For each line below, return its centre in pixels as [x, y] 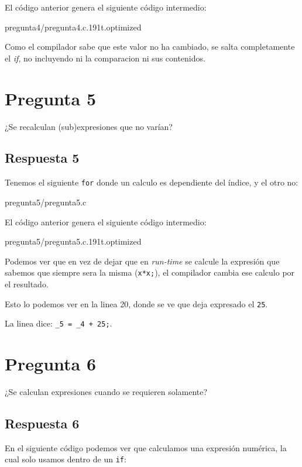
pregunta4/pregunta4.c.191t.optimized [73, 27]
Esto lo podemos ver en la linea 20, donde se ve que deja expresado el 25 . [136, 303]
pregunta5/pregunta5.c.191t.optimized [73, 241]
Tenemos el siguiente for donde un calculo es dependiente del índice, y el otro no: [152, 182]
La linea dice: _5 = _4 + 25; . [59, 323]
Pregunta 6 [51, 364]
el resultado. [27, 284]
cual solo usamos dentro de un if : [66, 459]
